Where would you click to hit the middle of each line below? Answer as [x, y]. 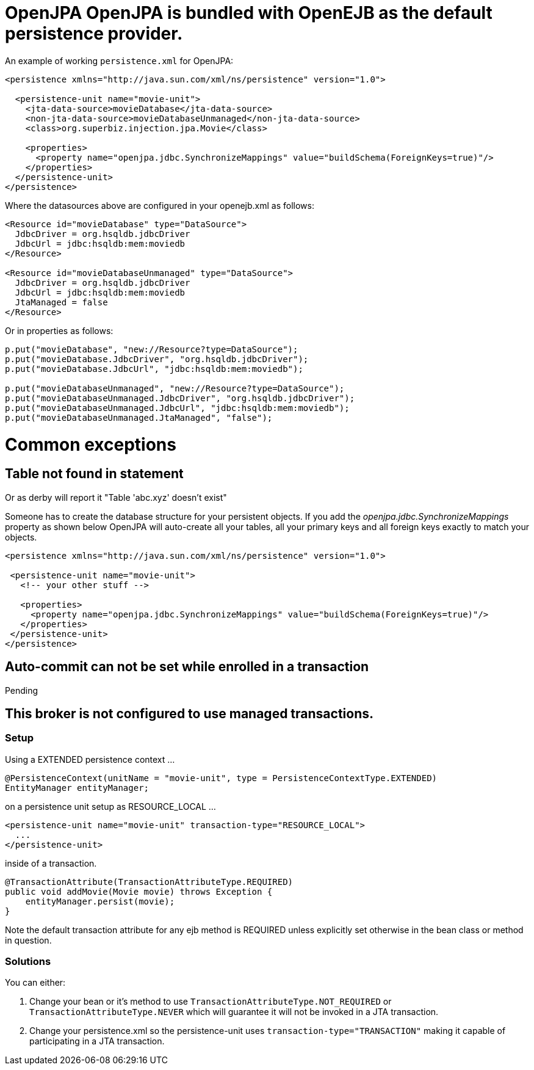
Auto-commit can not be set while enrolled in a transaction [187, 667]
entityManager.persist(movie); [100, 901]
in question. [28, 940]
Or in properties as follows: [59, 330]
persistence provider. [94, 34]
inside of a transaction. [51, 863]
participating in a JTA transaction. [97, 1041]
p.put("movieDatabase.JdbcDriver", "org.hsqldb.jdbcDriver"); [157, 359]
